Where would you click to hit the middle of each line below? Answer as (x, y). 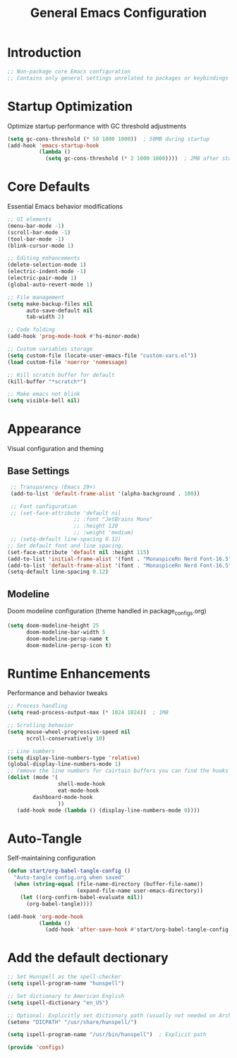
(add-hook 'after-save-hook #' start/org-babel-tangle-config (137, 930)
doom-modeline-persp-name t (67, 639)
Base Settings (38, 471)
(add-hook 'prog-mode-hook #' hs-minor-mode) (74, 337)
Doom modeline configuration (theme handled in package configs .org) (107, 612)
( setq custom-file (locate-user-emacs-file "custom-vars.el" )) (102, 355)
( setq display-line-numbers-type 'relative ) (74, 758)
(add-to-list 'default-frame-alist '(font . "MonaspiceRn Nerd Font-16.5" (120, 565)
